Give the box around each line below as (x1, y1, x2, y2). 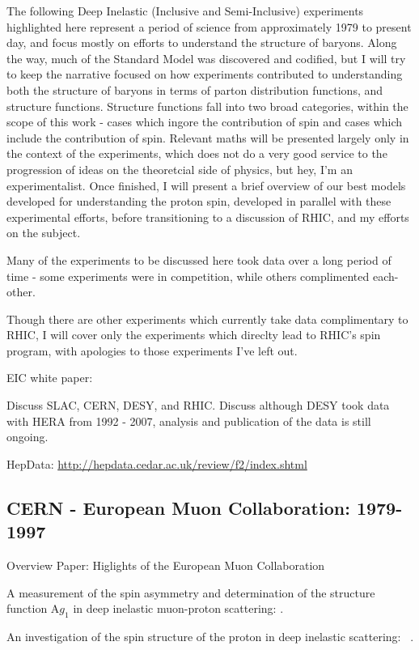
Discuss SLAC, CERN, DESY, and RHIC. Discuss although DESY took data (6, 397, 390, 414)
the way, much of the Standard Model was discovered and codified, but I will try (6, 49, 406, 66)
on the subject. (6, 224, 81, 241)
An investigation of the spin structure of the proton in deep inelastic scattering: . (6, 628, 414, 645)
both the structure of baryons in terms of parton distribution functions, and (6, 81, 383, 98)
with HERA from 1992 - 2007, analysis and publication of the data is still (6, 412, 371, 429)
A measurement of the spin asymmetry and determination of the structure (6, 584, 375, 601)
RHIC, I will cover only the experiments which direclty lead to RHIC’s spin (6, 326, 381, 343)
